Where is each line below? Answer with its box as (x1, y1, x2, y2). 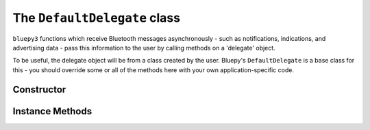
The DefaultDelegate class (12, 10, 181, 25)
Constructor (12, 84, 66, 95)
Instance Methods (12, 105, 92, 117)
